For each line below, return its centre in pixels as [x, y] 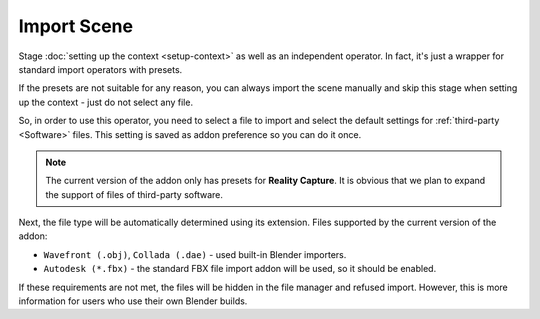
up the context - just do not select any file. [106, 102]
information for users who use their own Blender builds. [133, 301]
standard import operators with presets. [100, 69]
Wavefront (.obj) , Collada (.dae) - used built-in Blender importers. [195, 254]
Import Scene [76, 26]
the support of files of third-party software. [134, 194]
